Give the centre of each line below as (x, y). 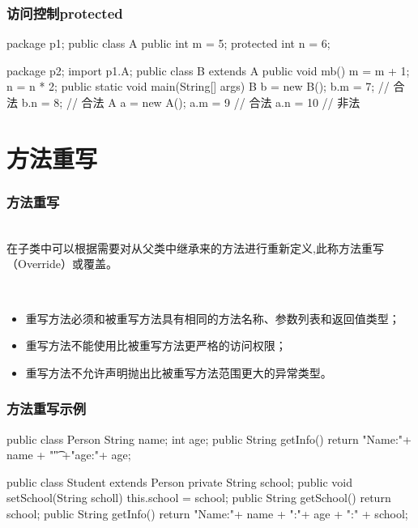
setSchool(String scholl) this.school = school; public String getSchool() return (199, 498)
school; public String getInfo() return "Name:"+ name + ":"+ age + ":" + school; (207, 513)
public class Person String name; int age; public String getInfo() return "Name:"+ (209, 439)
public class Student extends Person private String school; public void (179, 481)
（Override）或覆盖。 (62, 264)
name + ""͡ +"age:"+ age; (69, 455)
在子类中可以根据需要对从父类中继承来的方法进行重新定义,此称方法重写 (195, 247)
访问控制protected (65, 13)
